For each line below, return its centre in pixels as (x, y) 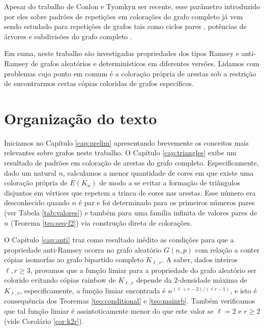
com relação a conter (227, 249)
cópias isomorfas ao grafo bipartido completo (74, 259)
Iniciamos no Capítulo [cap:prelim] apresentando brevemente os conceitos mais (126, 142)
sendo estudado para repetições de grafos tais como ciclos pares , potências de (125, 26)
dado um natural (30, 172)
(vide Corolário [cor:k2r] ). (44, 321)
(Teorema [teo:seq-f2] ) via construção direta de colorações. (101, 222)
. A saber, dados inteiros (200, 259)
